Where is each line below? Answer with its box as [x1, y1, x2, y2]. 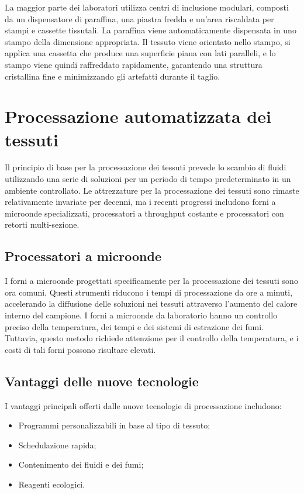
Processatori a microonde [5, 247, 161, 265]
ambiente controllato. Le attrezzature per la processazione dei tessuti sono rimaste [5, 184, 299, 196]
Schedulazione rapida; [18, 438, 96, 451]
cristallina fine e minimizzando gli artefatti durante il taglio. [5, 70, 220, 82]
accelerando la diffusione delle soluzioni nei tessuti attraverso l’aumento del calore [5, 297, 298, 310]
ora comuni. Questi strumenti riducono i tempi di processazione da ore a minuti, [5, 286, 293, 298]
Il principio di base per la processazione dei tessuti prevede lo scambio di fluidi [5, 161, 286, 173]
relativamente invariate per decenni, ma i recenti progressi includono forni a [5, 195, 276, 208]
